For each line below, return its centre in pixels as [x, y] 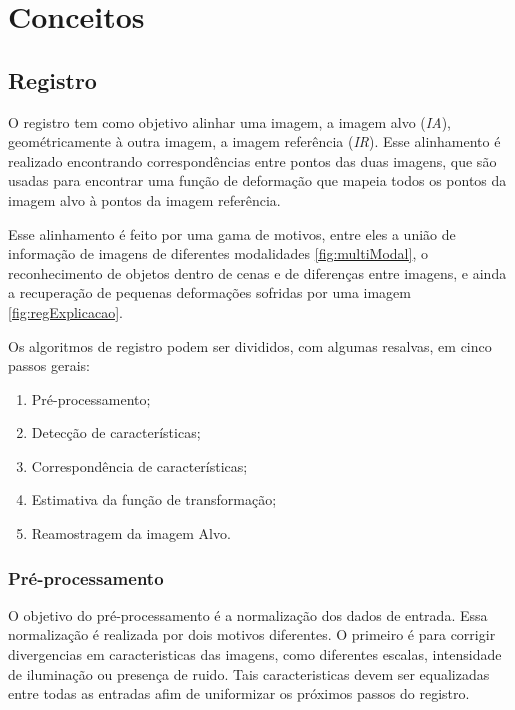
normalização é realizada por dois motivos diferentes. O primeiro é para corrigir [252, 634]
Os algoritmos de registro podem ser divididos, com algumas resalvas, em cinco [250, 345]
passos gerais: [49, 365]
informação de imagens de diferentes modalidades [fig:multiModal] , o [218, 253]
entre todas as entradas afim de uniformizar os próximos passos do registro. [239, 693]
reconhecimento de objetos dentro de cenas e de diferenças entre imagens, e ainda [257, 272]
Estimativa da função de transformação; [154, 499]
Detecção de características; [116, 432]
